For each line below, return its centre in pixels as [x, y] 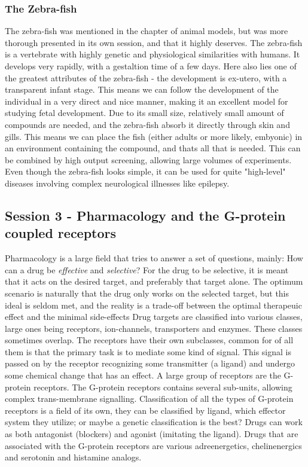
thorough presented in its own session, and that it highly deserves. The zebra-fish [154, 42]
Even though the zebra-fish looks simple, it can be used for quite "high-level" [145, 171]
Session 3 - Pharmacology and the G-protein [145, 215]
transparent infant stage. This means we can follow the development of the [142, 89]
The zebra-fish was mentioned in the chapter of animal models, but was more [147, 31]
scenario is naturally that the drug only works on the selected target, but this [147, 293]
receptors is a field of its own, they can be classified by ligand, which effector [145, 410]
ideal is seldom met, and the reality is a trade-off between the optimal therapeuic [153, 305]
